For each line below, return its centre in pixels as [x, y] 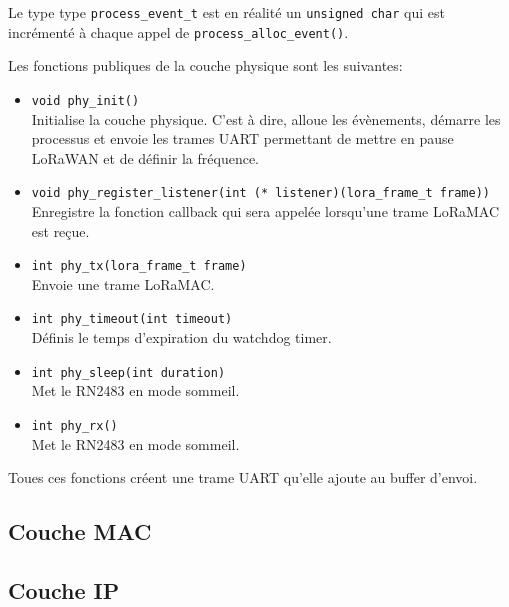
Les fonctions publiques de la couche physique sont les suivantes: [205, 65]
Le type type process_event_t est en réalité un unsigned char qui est [226, 12]
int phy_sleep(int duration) [128, 372]
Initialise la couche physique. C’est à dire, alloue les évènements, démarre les [266, 118]
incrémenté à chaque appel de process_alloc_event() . [178, 31]
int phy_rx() [74, 425]
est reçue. [60, 230]
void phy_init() [85, 100]
